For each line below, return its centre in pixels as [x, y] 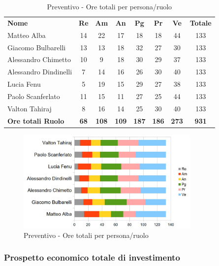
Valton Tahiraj [30, 108]
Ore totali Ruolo [36, 120]
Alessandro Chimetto [39, 59]
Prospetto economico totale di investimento [92, 257]
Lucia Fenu [24, 84]
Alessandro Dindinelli [40, 72]
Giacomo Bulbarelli [37, 47]
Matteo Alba [27, 35]
